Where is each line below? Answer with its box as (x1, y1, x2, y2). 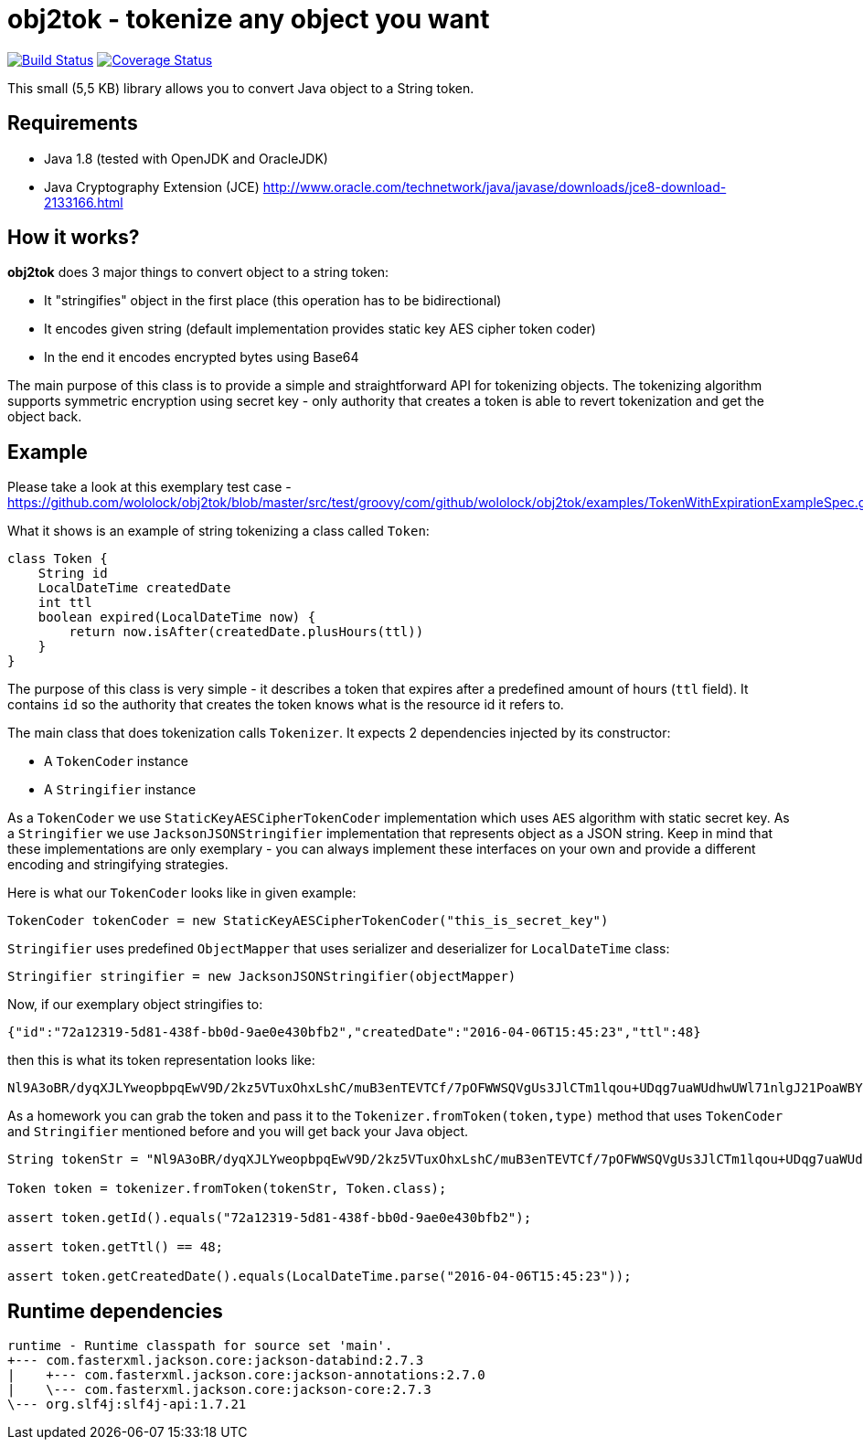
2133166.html (44, 194, 123, 210)
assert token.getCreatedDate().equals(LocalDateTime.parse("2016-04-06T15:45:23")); (7, 1269, 632, 1284)
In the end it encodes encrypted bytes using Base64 (44, 349, 359, 366)
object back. (7, 409, 82, 425)
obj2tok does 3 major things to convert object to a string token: (7, 264, 389, 281)
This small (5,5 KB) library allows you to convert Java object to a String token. (7, 80, 474, 96)
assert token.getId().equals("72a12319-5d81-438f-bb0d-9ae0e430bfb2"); (7, 1210, 532, 1226)
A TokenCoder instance (44, 753, 188, 770)
